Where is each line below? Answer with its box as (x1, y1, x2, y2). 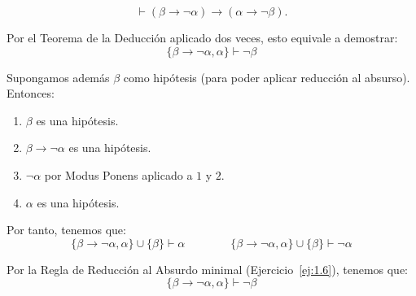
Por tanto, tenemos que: (7, 221, 126, 238)
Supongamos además (7, 68, 110, 85)
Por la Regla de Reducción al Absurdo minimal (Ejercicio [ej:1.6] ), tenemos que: (7, 260, 409, 277)
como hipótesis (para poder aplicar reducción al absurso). (123, 68, 410, 85)
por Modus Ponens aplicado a (44, 166, 193, 183)
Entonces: (7, 85, 55, 102)
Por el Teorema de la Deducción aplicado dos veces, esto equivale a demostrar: (7, 29, 398, 46)
